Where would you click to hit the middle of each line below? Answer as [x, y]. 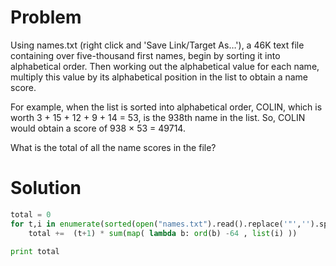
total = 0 [31, 214]
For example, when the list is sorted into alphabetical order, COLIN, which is [166, 107]
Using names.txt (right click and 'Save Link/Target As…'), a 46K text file [157, 45]
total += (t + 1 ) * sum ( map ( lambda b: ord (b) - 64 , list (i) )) [163, 233]
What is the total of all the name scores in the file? [113, 147]
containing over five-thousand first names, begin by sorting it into [145, 55]
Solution [46, 188]
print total [35, 251]
